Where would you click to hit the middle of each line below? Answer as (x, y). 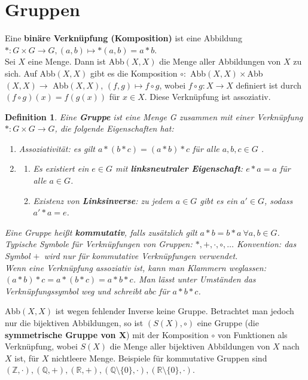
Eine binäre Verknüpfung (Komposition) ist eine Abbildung (123, 38)
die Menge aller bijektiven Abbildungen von (190, 346)
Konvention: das (267, 244)
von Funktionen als (252, 334)
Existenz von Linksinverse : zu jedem (103, 200)
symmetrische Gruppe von (60, 334)
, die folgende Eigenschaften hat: (114, 128)
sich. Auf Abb (30, 73)
